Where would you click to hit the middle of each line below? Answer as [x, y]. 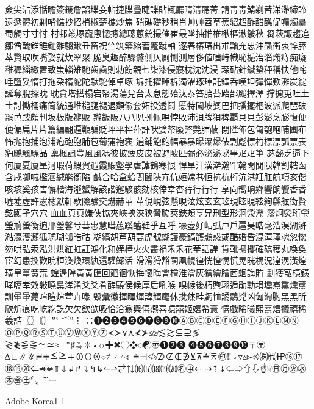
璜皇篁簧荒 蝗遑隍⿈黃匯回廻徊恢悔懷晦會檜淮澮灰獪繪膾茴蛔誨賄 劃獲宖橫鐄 [157, 273]
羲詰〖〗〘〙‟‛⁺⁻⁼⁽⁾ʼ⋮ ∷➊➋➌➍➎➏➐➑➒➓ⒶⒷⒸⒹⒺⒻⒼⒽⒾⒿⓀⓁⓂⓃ [152, 320]
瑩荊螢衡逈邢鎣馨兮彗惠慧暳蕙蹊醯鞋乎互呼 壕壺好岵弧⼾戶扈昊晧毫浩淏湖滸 [156, 224]
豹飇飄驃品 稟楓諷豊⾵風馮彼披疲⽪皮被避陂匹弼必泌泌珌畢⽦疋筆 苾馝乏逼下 [157, 153]
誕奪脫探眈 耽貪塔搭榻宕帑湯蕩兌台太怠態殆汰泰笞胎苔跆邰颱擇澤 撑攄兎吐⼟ [157, 93]
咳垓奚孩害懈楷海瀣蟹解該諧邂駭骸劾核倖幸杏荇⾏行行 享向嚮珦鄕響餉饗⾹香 [156, 188]
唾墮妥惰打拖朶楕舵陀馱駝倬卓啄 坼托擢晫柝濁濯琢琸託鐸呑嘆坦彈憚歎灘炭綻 [156, 81]
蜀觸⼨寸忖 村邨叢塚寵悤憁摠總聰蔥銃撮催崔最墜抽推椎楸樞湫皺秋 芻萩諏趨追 [157, 33]
